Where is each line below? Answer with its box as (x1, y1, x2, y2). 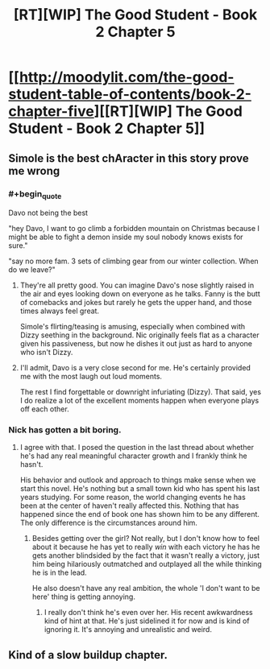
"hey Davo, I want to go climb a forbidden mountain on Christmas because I (8, 224, 260, 233)
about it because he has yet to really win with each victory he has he (31, 542, 260, 552)
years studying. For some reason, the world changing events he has (19, 493, 246, 502)
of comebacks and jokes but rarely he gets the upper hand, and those (19, 298, 252, 308)
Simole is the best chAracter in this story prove (8, 151, 250, 165)
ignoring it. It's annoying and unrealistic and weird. (44, 625, 212, 634)
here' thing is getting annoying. (31, 592, 135, 601)
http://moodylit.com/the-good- (19, 68, 235, 86)
